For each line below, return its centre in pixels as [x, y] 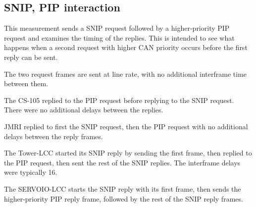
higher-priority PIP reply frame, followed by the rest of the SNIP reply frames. [124, 198]
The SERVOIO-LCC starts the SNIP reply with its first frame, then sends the [123, 188]
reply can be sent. [31, 57]
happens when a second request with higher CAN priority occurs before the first [126, 47]
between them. [26, 83]
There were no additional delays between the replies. [84, 110]
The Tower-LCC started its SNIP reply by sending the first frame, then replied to [128, 153]
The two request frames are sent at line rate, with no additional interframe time [126, 74]
